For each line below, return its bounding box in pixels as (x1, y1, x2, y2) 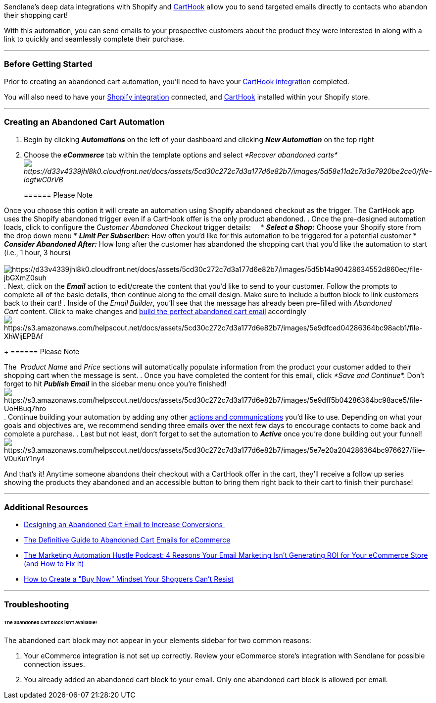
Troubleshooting (4, 599, 69, 609)
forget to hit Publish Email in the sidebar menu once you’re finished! (4, 379, 227, 388)
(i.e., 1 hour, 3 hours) (4, 248, 71, 257)
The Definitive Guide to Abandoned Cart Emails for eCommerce (24, 536, 231, 544)
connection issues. (24, 660, 85, 669)
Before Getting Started (4, 59, 93, 69)
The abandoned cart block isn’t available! (4, 620, 97, 626)
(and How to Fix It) (24, 559, 84, 568)
